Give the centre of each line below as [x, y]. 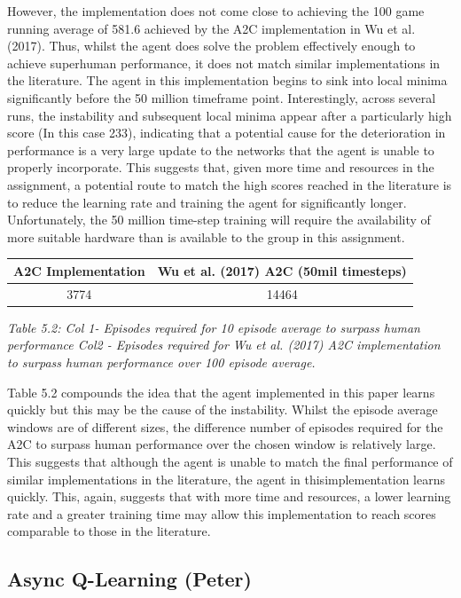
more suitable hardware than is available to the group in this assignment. [206, 236]
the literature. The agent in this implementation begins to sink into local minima [227, 80]
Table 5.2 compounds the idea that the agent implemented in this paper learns [221, 392]
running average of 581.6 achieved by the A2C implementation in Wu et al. [211, 28]
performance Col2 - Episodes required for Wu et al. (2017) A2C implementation [224, 345]
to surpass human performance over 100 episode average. [161, 362]
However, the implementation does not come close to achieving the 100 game [216, 11]
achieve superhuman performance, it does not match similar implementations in [224, 63]
